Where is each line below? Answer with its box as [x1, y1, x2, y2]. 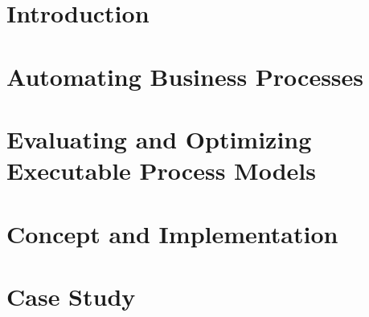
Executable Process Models [6, 154, 316, 187]
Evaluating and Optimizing [6, 122, 312, 155]
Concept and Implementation [6, 217, 338, 250]
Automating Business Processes [6, 59, 364, 92]
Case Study [6, 279, 136, 312]
